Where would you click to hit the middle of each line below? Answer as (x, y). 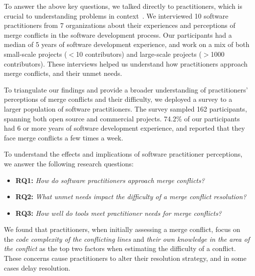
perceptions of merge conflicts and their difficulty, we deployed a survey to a (118, 99)
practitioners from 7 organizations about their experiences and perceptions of (120, 25)
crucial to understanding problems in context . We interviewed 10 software (116, 15)
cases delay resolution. (37, 267)
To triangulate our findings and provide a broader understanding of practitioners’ (126, 89)
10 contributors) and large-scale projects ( (139, 54)
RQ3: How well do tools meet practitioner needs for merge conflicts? (118, 213)
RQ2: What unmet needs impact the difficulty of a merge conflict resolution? (131, 196)
